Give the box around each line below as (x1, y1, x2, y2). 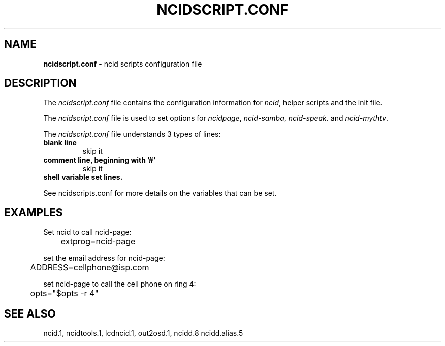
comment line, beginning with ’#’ (43, 155, 156, 165)
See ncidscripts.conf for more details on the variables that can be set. (43, 188, 277, 198)
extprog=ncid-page (60, 236, 136, 247)
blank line (43, 138, 77, 147)
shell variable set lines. (43, 173, 123, 182)
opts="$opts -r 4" (30, 288, 99, 299)
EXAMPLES (4, 206, 63, 219)
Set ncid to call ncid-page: (43, 228, 132, 237)
